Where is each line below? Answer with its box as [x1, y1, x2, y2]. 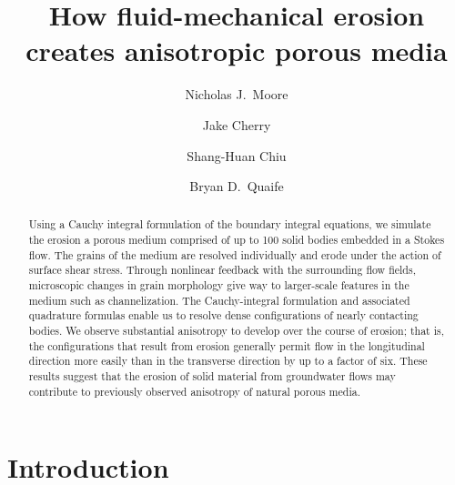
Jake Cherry [202, 115, 271, 134]
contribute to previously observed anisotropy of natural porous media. [28, 383, 360, 399]
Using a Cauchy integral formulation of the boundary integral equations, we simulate [28, 217, 431, 232]
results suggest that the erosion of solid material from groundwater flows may [28, 369, 396, 384]
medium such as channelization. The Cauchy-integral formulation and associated [28, 292, 410, 308]
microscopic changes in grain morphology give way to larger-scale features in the [28, 278, 409, 293]
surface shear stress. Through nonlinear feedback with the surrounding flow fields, [28, 262, 416, 278]
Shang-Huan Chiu [187, 146, 287, 165]
